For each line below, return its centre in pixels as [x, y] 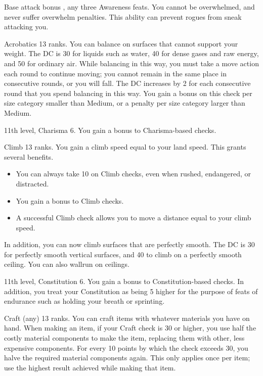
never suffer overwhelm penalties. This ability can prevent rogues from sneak [123, 16]
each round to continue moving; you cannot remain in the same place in [115, 73]
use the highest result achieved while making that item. [90, 367]
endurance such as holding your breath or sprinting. [84, 301]
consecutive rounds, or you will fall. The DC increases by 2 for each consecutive [127, 83]
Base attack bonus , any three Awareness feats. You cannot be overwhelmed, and [129, 7]
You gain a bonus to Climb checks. [70, 200]
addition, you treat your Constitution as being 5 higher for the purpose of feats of [131, 291]
